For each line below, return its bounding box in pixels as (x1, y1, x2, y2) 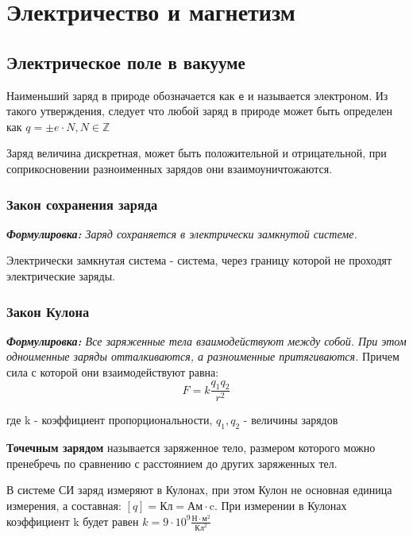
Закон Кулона (6, 301, 90, 321)
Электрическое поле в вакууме (6, 49, 245, 74)
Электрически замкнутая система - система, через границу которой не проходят (6, 252, 392, 268)
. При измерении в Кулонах (214, 497, 347, 514)
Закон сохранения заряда (6, 194, 158, 214)
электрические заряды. (6, 268, 115, 284)
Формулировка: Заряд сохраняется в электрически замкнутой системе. (6, 225, 357, 241)
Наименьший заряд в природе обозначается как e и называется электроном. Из (6, 87, 388, 103)
